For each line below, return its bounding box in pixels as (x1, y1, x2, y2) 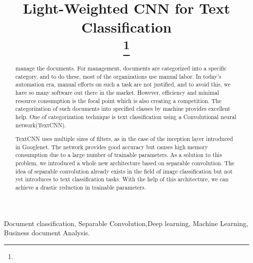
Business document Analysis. (4, 228, 90, 238)
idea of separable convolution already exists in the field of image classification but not (15, 167, 233, 175)
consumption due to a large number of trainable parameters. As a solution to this (15, 151, 222, 159)
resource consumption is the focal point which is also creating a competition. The (15, 96, 221, 105)
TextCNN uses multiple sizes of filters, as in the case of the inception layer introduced (15, 135, 233, 143)
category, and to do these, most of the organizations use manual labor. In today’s (15, 72, 221, 80)
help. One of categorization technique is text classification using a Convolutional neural (15, 112, 236, 121)
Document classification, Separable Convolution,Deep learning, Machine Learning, (4, 218, 249, 228)
